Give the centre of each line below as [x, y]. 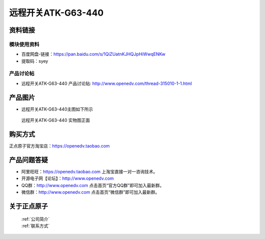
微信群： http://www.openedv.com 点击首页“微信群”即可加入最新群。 [90, 192]
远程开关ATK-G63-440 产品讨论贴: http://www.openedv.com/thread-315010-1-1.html [107, 83]
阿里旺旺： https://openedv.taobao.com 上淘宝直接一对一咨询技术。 [90, 171]
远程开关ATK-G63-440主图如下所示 [57, 109]
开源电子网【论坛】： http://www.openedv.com [67, 178]
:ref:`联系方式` [36, 226]
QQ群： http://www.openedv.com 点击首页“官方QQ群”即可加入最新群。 [93, 185]
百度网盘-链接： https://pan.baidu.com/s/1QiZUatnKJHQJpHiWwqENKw [93, 54]
